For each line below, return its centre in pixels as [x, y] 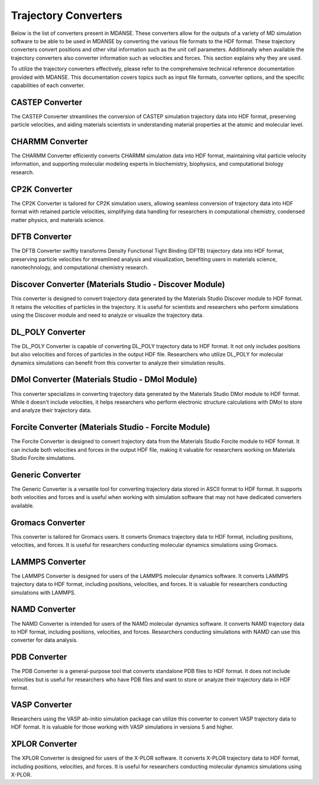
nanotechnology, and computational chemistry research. [80, 268]
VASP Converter [42, 704]
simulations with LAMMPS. [43, 593]
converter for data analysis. [44, 640]
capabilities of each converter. [48, 85]
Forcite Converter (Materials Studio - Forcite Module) [110, 427]
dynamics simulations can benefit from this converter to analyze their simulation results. [118, 363]
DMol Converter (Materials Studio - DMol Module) [104, 380]
